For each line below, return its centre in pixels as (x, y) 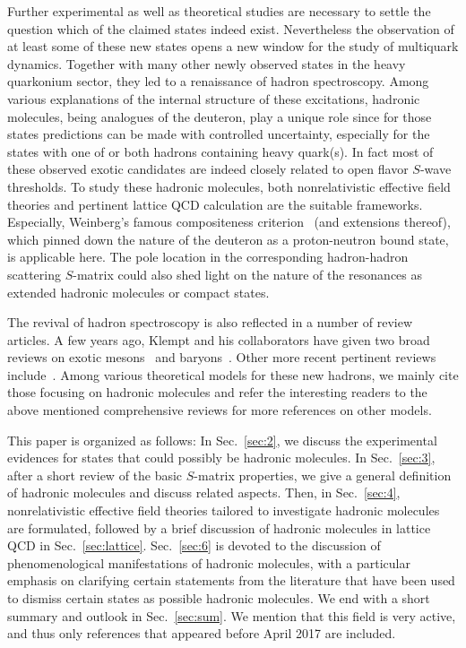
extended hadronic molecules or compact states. (138, 292)
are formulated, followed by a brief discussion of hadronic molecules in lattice (219, 527)
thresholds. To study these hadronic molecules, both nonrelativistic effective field (229, 186)
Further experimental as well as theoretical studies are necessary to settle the (219, 11)
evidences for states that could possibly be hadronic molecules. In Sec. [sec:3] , (221, 458)
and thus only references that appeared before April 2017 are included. (202, 633)
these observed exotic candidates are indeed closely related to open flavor (208, 169)
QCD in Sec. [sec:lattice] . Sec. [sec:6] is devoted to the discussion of (194, 545)
